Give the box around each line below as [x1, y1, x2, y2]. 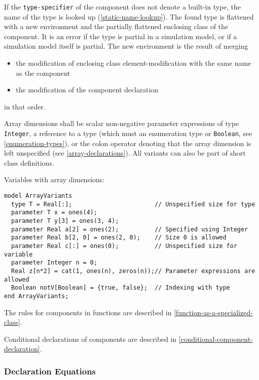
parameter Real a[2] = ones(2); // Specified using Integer [11, 225, 248, 233]
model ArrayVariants [4, 192, 73, 200]
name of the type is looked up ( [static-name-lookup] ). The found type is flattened [4, 11, 254, 22]
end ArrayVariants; [4, 292, 69, 300]
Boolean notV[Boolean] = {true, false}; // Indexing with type [11, 284, 230, 292]
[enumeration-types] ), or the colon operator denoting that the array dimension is [4, 138, 251, 148]
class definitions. [4, 157, 54, 168]
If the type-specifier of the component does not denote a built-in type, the [4, 2, 241, 12]
